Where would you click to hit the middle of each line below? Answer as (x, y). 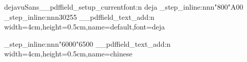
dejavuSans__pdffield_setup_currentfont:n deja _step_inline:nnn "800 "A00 (124, 7)
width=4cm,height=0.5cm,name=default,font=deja (85, 27)
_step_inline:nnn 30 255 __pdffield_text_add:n (79, 17)
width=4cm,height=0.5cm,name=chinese (68, 54)
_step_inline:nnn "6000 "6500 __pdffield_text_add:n (88, 43)
